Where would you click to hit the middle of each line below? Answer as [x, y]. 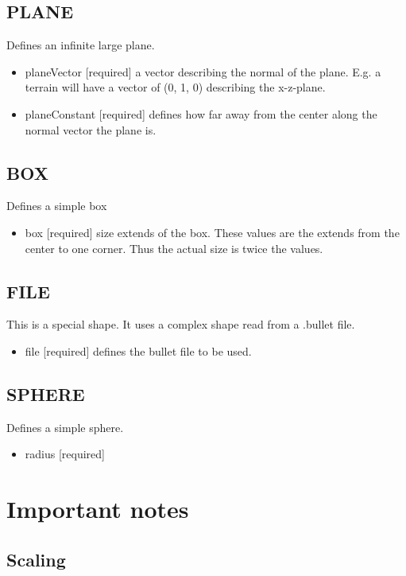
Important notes [98, 509]
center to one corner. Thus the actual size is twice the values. [174, 248]
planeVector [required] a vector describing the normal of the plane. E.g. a [203, 71]
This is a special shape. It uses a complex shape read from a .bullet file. [181, 324]
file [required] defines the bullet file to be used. [138, 350]
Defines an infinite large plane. [81, 45]
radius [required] [65, 454]
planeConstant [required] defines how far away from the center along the [201, 113]
